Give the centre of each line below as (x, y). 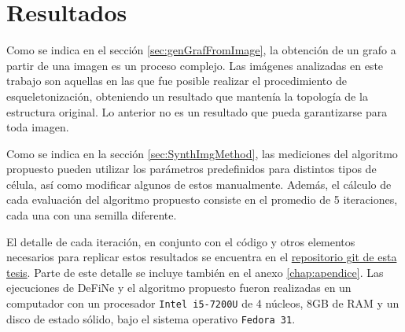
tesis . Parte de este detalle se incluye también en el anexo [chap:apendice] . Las (195, 272)
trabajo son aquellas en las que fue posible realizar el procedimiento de (177, 81)
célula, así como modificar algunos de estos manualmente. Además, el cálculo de (199, 184)
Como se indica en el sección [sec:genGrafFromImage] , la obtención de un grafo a (201, 50)
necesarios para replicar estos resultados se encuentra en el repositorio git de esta (202, 257)
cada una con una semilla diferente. (92, 215)
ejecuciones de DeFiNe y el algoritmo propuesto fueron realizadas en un (179, 288)
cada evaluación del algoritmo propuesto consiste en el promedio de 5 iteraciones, (202, 199)
